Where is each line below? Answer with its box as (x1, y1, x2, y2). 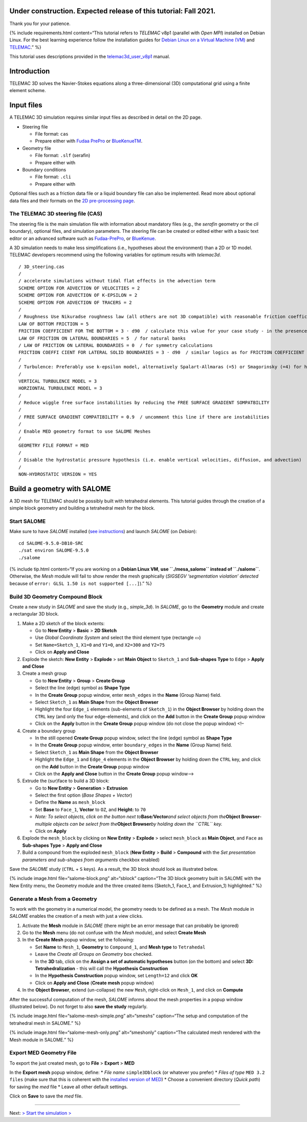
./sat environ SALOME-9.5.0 (18, 547, 89, 554)
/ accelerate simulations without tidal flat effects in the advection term (18, 278, 216, 284)
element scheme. (9, 87, 46, 94)
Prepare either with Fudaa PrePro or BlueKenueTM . (35, 138, 143, 144)
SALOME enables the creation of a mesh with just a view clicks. (9, 913, 143, 919)
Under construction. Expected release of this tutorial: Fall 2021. (9, 7, 216, 15)
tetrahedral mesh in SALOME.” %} (9, 1020, 81, 1026)
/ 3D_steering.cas (18, 263, 65, 270)
